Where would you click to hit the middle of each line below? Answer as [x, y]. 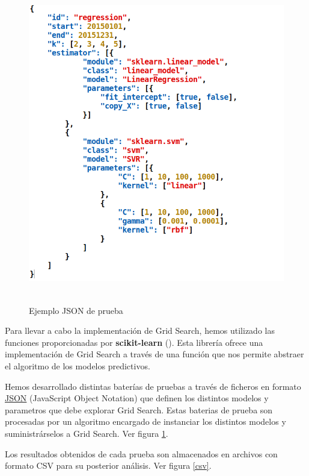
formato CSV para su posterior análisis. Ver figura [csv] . [108, 465]
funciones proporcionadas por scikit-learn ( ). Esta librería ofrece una [134, 342]
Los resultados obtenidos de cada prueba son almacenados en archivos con [141, 453]
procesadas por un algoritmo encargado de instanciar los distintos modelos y [145, 421]
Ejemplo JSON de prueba [76, 310]
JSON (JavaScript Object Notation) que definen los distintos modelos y [137, 398]
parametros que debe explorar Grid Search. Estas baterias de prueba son [139, 409]
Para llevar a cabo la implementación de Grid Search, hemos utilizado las [140, 330]
